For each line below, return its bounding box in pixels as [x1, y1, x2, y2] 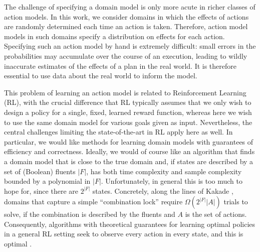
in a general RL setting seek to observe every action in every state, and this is [4, 228, 243, 239]
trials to [223, 196, 248, 207]
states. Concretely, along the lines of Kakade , [92, 185, 233, 196]
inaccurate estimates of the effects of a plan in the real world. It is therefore [4, 60, 237, 71]
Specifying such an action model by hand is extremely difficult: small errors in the [4, 41, 256, 51]
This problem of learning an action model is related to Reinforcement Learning [4, 87, 246, 97]
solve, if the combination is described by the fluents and [4, 209, 175, 219]
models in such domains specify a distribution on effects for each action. [4, 31, 225, 41]
